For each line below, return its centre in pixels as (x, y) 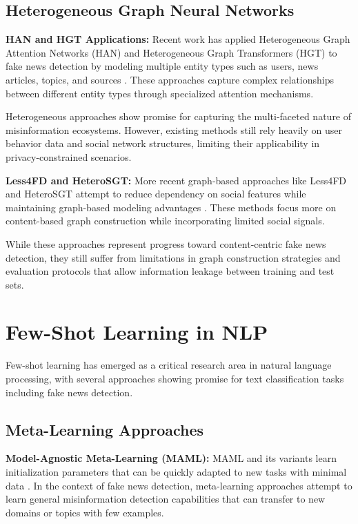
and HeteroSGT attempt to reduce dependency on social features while (156, 194)
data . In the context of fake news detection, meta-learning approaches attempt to (179, 485)
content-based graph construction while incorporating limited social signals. (165, 221)
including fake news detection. (69, 392)
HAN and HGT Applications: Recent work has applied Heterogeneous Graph (178, 39)
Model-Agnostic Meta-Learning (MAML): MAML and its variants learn (171, 458)
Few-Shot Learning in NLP (137, 332)
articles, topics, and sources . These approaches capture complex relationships (170, 79)
